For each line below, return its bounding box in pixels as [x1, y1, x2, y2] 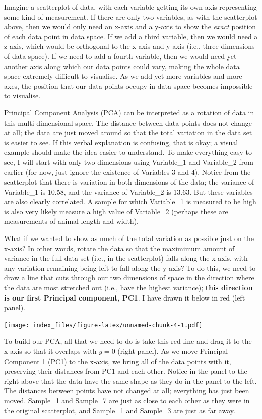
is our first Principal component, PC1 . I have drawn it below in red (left [4, 292, 245, 303]
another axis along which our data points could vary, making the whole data [4, 61, 240, 71]
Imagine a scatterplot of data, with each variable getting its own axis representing [4, 2, 257, 12]
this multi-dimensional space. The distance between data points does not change [4, 117, 252, 128]
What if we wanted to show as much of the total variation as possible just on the [4, 233, 254, 244]
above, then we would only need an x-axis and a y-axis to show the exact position [4, 21, 256, 32]
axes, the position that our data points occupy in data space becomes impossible [4, 80, 253, 91]
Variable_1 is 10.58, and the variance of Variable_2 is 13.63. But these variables [4, 186, 253, 197]
